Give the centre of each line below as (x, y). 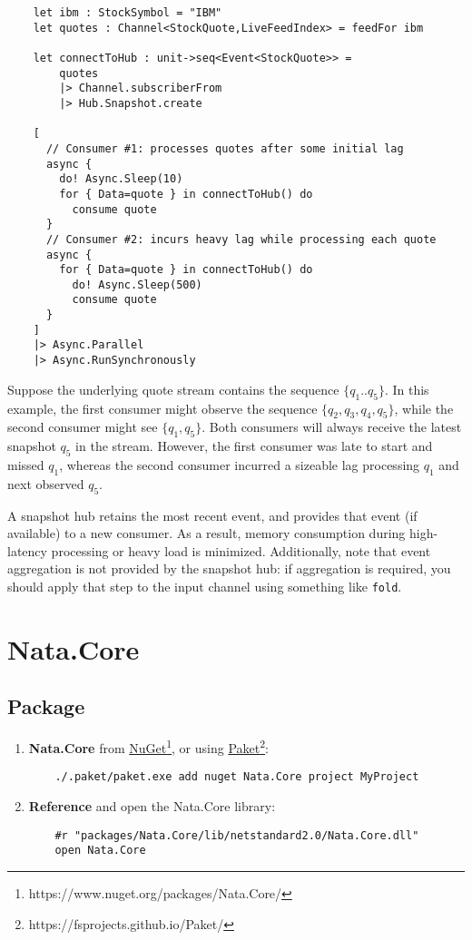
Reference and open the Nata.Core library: (152, 806)
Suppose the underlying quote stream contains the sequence (173, 389)
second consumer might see (83, 427)
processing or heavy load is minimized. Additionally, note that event (241, 550)
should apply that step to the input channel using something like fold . (205, 586)
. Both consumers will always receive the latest (332, 427)
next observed (46, 483)
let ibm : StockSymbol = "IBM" (128, 13)
